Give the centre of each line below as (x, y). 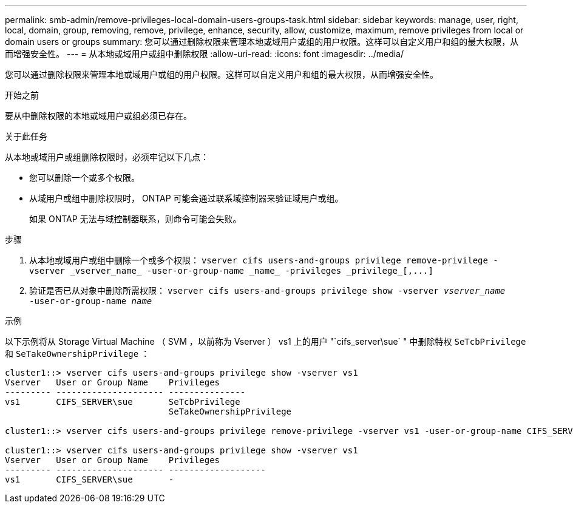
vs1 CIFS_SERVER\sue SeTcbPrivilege (123, 402)
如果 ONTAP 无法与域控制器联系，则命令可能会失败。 (135, 219)
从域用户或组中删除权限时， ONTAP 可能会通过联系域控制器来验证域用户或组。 (186, 198)
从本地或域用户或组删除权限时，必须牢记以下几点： (107, 157)
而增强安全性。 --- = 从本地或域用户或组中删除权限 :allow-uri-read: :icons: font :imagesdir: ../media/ (205, 54)
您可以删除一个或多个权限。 (84, 178)
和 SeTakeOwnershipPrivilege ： (77, 354)
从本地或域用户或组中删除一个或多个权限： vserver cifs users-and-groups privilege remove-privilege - (264, 260)
